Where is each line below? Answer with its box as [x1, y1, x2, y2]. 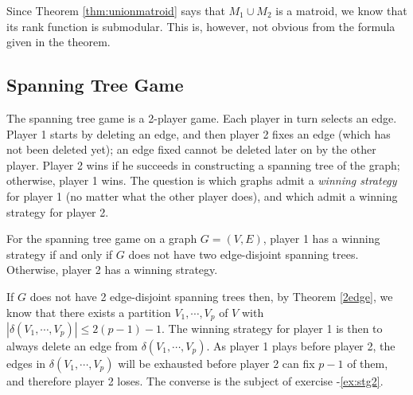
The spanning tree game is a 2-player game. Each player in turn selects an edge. [6, 109, 397, 126]
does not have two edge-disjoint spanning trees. [128, 245, 359, 262]
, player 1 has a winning [263, 230, 380, 247]
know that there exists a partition [6, 303, 171, 320]
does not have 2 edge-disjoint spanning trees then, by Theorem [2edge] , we [29, 287, 393, 304]
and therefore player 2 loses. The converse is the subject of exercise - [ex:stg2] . [6, 372, 384, 389]
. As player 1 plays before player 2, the [206, 337, 395, 354]
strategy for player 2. [6, 203, 109, 220]
